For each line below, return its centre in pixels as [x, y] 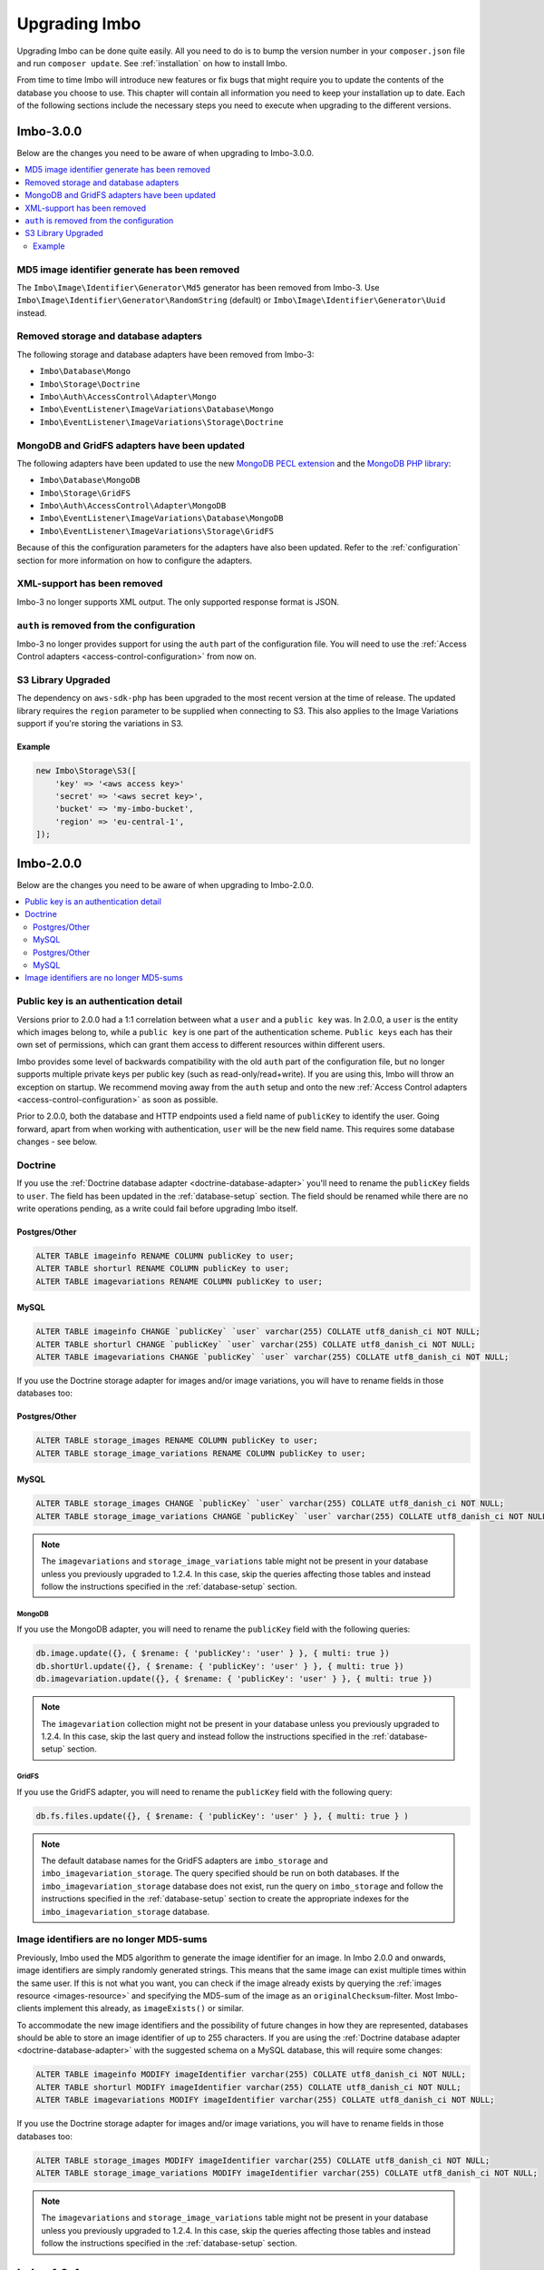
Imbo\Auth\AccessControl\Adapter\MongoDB [133, 506]
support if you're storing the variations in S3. [100, 724]
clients [29, 2008]
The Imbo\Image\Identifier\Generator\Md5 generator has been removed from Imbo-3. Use [198, 287]
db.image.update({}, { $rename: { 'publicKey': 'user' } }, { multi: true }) [213, 1653]
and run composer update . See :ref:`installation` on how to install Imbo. [152, 63]
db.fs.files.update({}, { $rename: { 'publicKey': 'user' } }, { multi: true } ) [223, 1816]
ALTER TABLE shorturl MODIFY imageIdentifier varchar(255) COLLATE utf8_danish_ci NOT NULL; [248, 2087]
